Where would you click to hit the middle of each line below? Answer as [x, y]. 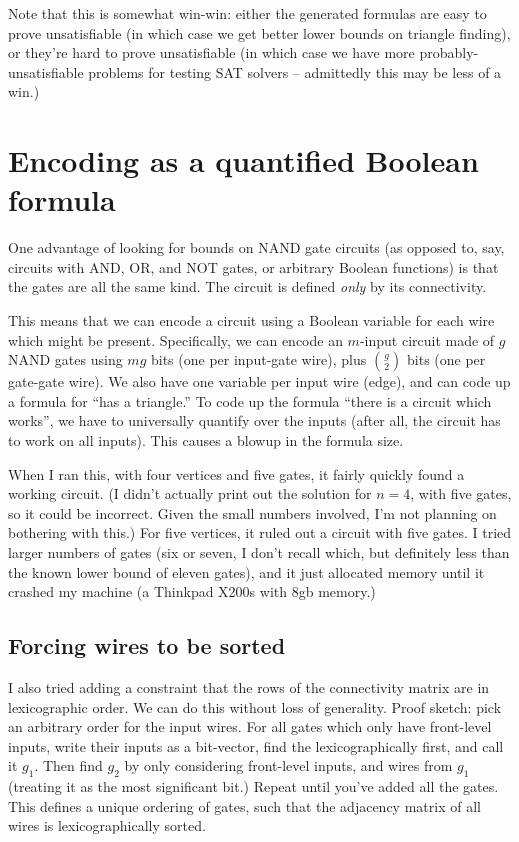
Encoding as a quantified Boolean [243, 160]
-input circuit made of [427, 339]
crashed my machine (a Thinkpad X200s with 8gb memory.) [192, 591]
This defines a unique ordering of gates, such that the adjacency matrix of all [244, 805]
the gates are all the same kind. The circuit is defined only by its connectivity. [247, 286]
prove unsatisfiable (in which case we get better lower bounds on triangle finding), [259, 32]
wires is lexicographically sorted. [107, 825]
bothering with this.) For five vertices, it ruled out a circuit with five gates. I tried [260, 532]
